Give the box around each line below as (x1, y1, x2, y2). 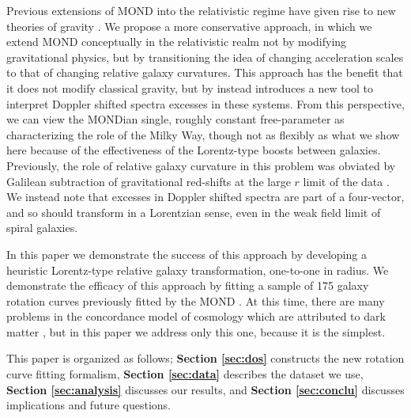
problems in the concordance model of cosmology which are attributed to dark (6, 308, 386, 325)
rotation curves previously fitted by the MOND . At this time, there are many (6, 292, 385, 309)
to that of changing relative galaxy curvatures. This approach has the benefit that (6, 64, 403, 81)
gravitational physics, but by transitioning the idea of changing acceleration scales (6, 48, 404, 65)
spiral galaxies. (6, 219, 78, 236)
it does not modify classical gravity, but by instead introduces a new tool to (6, 79, 374, 96)
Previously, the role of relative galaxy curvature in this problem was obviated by (6, 157, 396, 173)
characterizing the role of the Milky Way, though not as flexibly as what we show (6, 126, 400, 142)
